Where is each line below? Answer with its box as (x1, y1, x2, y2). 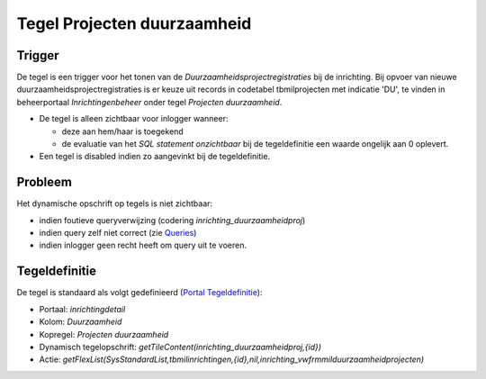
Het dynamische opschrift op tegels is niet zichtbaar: (16, 198, 213, 209)
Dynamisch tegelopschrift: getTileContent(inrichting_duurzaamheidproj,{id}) (39, 341, 322, 352)
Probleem (16, 175, 72, 190)
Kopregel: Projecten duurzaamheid (39, 329, 169, 339)
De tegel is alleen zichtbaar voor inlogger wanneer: (39, 113, 229, 124)
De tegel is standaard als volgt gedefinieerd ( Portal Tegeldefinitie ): (16, 287, 263, 298)
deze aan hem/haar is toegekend (61, 126, 184, 137)
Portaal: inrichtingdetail (39, 303, 126, 314)
